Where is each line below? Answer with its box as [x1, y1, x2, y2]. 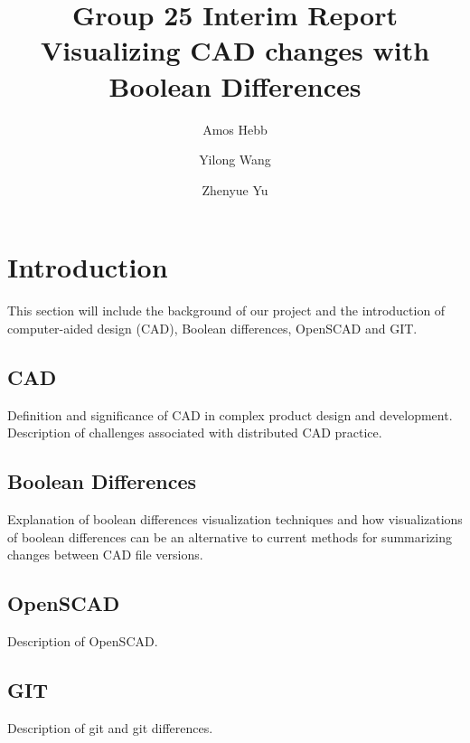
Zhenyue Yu [202, 180, 268, 199]
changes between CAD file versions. [7, 545, 203, 564]
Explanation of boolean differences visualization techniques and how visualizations [7, 510, 463, 528]
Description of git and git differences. [7, 718, 213, 737]
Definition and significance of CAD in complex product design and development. [7, 405, 453, 424]
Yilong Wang [199, 150, 271, 169]
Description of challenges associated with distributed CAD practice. [7, 423, 382, 442]
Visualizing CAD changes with [40, 32, 430, 69]
